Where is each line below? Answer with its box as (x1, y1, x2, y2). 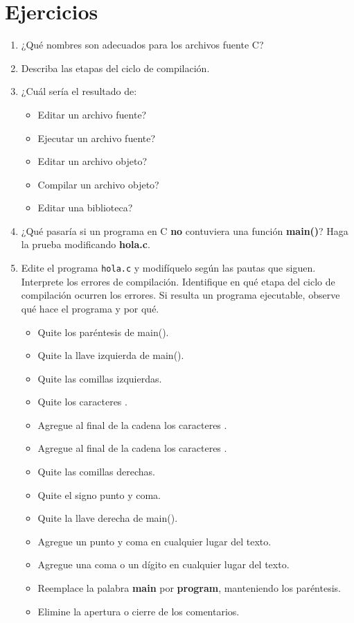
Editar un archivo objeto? (37, 154, 148, 168)
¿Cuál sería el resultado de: (21, 84, 137, 98)
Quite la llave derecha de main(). (37, 511, 178, 525)
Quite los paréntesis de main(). (37, 324, 169, 339)
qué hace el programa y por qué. (21, 301, 159, 315)
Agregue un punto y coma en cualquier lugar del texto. (37, 534, 272, 548)
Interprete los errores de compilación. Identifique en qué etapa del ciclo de (21, 274, 335, 288)
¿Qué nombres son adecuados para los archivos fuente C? (21, 37, 264, 52)
